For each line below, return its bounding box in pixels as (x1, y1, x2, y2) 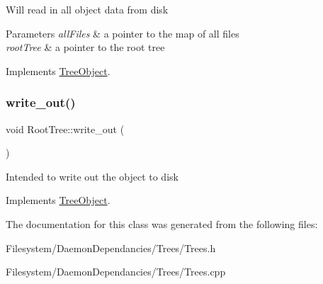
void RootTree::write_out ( (6, 121, 125, 136)
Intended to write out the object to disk (6, 169, 178, 183)
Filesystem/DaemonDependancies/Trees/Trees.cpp (6, 264, 226, 279)
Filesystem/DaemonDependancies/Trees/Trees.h (6, 240, 216, 255)
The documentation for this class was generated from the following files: (6, 216, 318, 231)
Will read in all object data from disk (6, 2, 169, 16)
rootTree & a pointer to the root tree (6, 40, 165, 55)
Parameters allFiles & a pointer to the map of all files (6, 25, 239, 40)
